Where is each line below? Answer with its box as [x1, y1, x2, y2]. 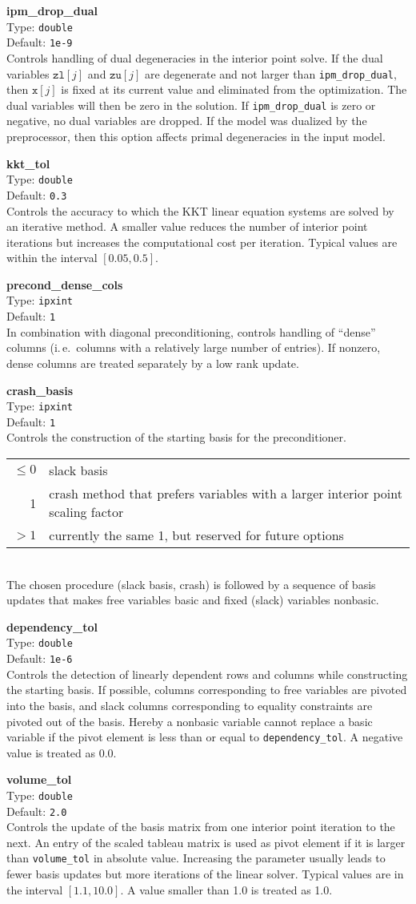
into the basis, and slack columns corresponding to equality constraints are [6, 696, 373, 713]
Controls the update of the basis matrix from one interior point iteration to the [6, 818, 395, 835]
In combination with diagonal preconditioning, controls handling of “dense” [6, 323, 376, 340]
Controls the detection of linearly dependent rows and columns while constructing [6, 665, 408, 682]
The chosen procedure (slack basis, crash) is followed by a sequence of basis [6, 575, 376, 592]
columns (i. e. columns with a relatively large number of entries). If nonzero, [6, 339, 381, 356]
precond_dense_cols [6, 276, 123, 293]
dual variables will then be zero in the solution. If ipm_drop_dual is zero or [6, 96, 376, 113]
